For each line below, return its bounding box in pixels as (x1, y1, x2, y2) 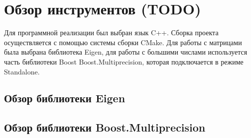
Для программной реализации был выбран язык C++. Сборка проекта (4, 27, 219, 38)
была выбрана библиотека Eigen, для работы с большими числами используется (4, 47, 248, 57)
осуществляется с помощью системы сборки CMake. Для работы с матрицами (4, 37, 242, 47)
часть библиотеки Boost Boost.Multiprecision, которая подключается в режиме (4, 56, 244, 67)
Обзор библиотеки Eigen (4, 90, 125, 106)
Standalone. (4, 66, 40, 76)
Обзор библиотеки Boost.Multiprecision (4, 120, 206, 135)
